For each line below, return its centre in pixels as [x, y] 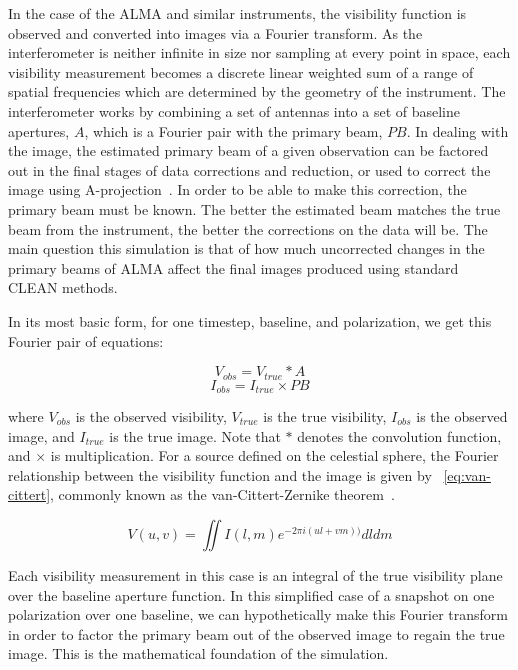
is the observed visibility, [151, 416]
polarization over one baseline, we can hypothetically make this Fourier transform [258, 614]
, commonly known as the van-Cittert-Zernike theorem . [222, 494]
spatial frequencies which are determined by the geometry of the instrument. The [257, 91]
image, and [41, 435]
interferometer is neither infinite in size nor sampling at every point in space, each [259, 52]
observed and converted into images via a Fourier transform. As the [215, 32]
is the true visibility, [325, 416]
